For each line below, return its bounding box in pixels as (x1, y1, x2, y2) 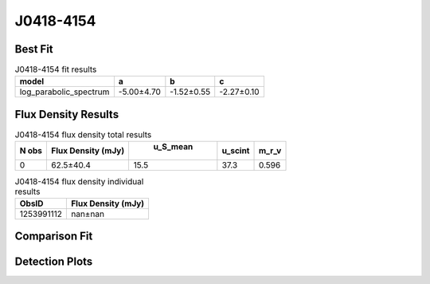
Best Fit (14, 42, 53, 56)
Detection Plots (14, 255, 93, 269)
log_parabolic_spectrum (19, 86, 110, 97)
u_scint (221, 145, 250, 156)
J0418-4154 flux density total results (14, 129, 152, 140)
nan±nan (70, 208, 105, 219)
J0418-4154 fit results (14, 64, 97, 75)
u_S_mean (153, 141, 193, 152)
